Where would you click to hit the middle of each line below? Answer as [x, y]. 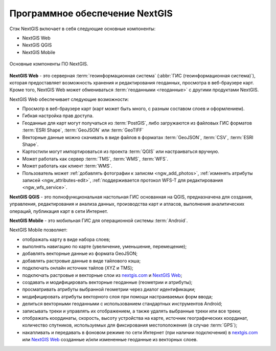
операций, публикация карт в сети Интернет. [59, 211]
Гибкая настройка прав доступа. [58, 116]
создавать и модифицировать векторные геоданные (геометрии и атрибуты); [107, 282]
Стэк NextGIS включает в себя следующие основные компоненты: [83, 29]
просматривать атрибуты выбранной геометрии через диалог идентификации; [109, 290]
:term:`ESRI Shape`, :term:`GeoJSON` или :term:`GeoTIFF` [83, 130]
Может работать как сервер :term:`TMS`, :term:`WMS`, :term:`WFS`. [95, 159]
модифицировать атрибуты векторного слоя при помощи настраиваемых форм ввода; [118, 296]
